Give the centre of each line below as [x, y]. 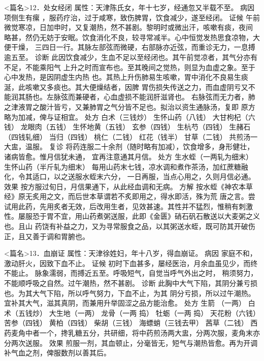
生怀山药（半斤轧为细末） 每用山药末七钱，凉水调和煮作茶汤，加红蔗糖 [123, 166]
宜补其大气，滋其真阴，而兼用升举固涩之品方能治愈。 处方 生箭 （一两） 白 [130, 303]
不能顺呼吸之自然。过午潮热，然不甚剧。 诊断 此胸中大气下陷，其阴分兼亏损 [131, 283]
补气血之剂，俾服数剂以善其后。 [57, 353]
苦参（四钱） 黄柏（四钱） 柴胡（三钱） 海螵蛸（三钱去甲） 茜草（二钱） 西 [131, 323]
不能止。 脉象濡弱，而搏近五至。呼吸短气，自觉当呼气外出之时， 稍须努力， [131, 273]
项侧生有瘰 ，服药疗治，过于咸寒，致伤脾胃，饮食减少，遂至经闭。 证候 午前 [132, 17]
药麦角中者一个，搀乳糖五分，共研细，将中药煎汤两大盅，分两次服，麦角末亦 [132, 333]
